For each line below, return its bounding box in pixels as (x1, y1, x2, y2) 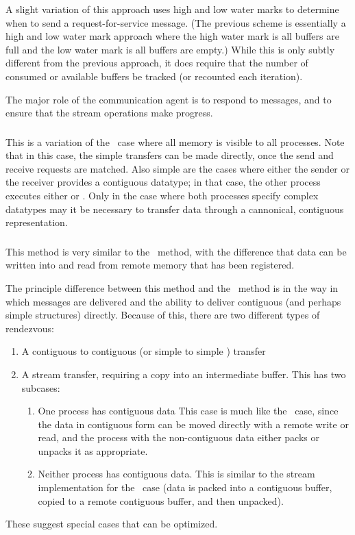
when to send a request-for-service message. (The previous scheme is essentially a (5, 15, 346, 29)
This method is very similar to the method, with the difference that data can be (5, 244, 347, 258)
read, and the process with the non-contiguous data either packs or (38, 430, 319, 445)
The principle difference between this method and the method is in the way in (5, 280, 339, 295)
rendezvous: (5, 321, 54, 335)
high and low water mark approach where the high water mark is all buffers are (5, 29, 339, 43)
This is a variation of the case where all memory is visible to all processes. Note (5, 134, 345, 149)
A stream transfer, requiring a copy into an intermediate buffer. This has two (21, 366, 346, 381)
